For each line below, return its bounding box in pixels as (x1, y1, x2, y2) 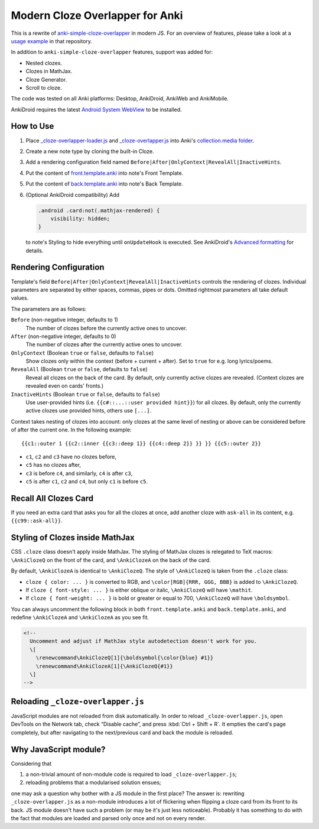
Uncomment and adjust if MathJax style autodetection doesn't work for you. (30, 638, 257, 645)
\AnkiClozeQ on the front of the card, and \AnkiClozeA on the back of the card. (11, 556, 211, 564)
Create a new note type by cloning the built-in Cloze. (25, 148, 154, 155)
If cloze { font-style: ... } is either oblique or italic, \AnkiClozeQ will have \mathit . (25, 586, 253, 593)
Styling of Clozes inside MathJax (11, 532, 135, 543)
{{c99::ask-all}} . (11, 517, 63, 524)
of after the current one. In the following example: (11, 426, 132, 434)
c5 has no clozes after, (25, 461, 82, 469)
